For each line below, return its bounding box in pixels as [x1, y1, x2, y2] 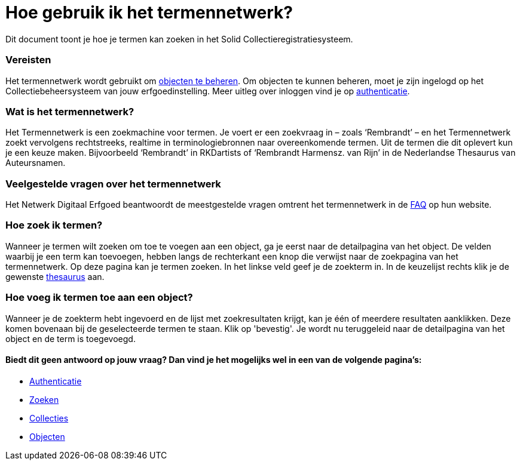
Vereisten [5, 54, 51, 66]
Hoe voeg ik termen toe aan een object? [5, 291, 193, 304]
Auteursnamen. [5, 158, 66, 168]
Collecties [29, 412, 69, 423]
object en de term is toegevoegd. [5, 333, 136, 344]
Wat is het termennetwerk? [5, 105, 134, 118]
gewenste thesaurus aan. [5, 271, 105, 282]
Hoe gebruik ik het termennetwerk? [5, 2, 293, 23]
